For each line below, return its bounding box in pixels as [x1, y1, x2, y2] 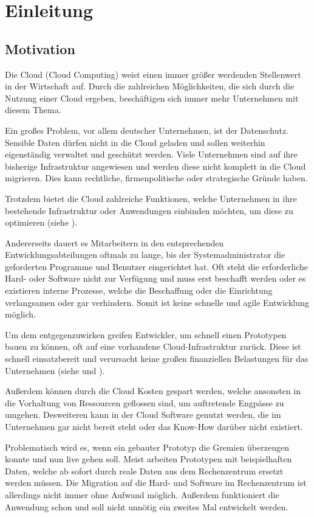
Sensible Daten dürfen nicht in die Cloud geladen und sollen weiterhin [5, 136, 265, 148]
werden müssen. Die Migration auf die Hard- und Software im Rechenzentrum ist [5, 476, 307, 489]
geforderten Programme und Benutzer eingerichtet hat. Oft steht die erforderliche [5, 260, 308, 272]
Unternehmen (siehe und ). [5, 364, 105, 376]
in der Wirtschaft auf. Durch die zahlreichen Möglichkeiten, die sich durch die [5, 80, 295, 92]
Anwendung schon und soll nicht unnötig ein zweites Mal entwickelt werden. [5, 500, 288, 513]
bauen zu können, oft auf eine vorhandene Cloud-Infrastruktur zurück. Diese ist [5, 340, 301, 353]
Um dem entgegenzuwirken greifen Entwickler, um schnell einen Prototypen [5, 328, 287, 341]
